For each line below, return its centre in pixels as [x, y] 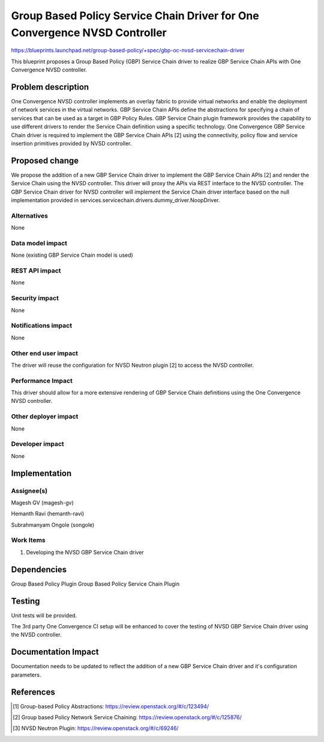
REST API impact [36, 271]
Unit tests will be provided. [44, 615]
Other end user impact [44, 353]
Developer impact [37, 444]
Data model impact [39, 243]
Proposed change [45, 160]
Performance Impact [42, 381]
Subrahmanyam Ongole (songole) [53, 525]
